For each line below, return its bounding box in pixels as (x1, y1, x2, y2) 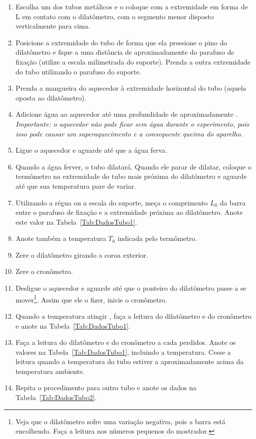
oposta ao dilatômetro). (15, 92, 87, 102)
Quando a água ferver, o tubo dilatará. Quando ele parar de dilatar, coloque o (15, 161, 252, 171)
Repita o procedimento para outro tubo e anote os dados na (15, 382, 196, 393)
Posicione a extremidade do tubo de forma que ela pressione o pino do (15, 37, 227, 47)
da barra (220, 197, 246, 207)
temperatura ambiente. (15, 366, 85, 376)
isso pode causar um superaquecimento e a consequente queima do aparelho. (15, 128, 243, 138)
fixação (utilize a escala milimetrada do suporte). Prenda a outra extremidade (15, 56, 251, 67)
